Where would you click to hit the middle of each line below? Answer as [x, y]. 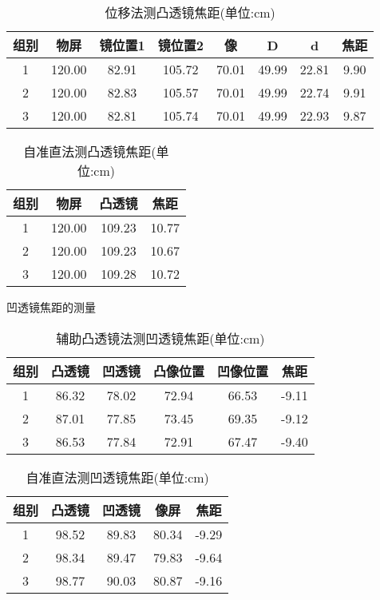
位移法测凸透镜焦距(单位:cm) [190, 12]
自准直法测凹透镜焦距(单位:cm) [117, 477]
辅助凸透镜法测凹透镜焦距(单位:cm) [160, 338]
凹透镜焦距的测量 [51, 307]
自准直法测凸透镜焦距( [90, 151]
